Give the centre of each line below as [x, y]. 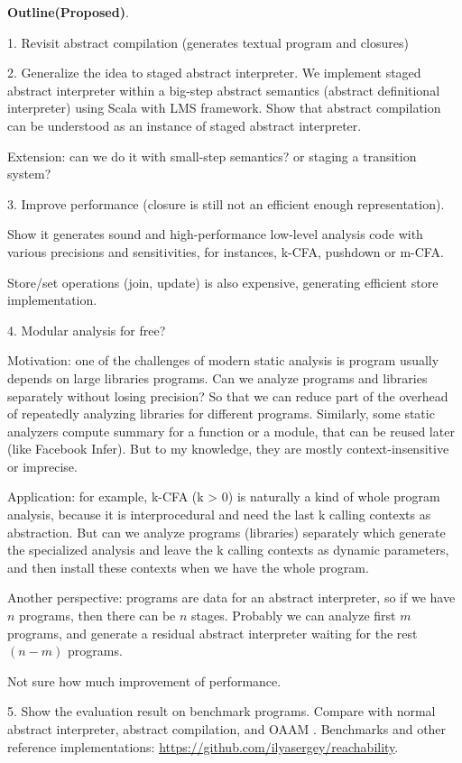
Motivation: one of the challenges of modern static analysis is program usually [223, 360]
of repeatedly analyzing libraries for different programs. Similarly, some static [221, 414]
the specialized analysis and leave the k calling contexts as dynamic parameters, [228, 550]
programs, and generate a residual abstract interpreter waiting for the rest [213, 633]
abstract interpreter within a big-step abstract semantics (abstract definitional [224, 90]
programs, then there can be [97, 616]
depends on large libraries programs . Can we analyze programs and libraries [217, 377]
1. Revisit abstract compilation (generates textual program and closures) [208, 42]
